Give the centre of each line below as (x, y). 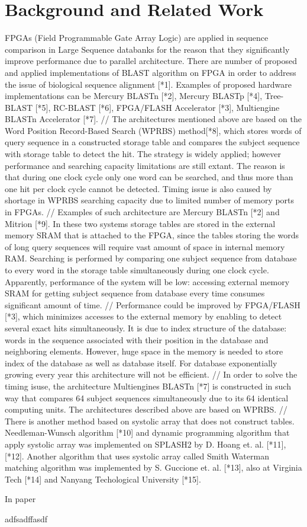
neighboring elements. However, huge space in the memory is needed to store (144, 351)
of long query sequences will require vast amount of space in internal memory (145, 246)
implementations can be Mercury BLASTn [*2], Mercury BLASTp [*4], (134, 96)
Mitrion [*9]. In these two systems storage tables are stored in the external (140, 223)
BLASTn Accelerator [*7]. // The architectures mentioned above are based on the (153, 119)
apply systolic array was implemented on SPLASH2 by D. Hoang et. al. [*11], (146, 444)
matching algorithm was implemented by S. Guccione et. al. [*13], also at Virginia (153, 467)
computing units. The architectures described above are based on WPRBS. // (146, 409)
